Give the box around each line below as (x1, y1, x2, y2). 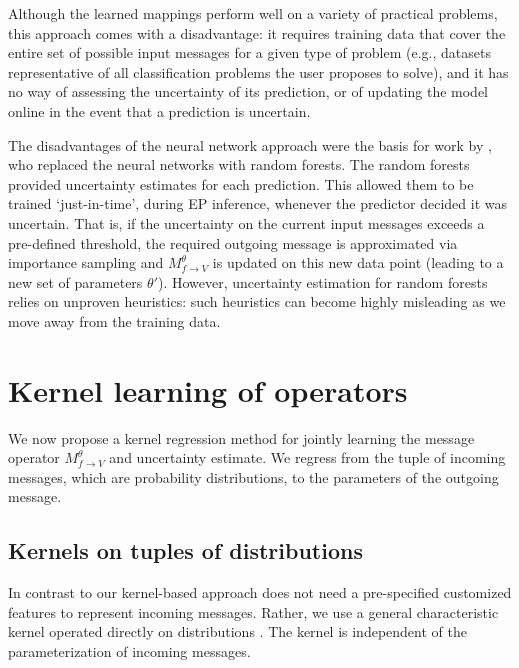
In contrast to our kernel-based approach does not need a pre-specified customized (8, 582, 512, 603)
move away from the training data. (8, 310, 221, 331)
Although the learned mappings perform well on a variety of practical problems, (8, 3, 498, 23)
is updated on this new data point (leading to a (212, 252, 504, 273)
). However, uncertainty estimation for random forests (157, 271, 488, 292)
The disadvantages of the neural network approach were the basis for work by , (8, 134, 492, 155)
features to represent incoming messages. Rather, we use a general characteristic (8, 601, 499, 622)
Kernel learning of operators (8, 369, 408, 410)
